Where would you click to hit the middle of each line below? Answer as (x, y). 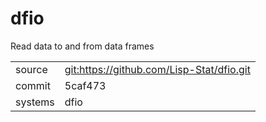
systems (35, 102)
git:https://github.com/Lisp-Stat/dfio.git (157, 69)
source (31, 69)
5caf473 (85, 85)
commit (33, 85)
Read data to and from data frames (82, 46)
